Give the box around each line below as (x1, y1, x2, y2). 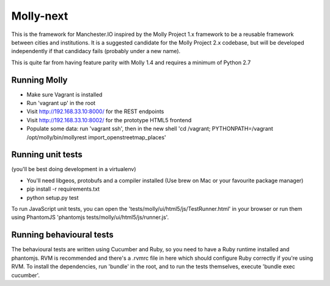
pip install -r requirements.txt (26, 185, 100, 193)
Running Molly (11, 75, 68, 85)
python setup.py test (26, 194, 79, 201)
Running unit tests (11, 150, 82, 160)
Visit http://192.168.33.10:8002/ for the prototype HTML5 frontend (26, 116, 192, 123)
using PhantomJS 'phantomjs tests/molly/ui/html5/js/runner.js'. (11, 214, 169, 221)
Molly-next (11, 9, 68, 23)
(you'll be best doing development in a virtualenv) (11, 166, 137, 173)
